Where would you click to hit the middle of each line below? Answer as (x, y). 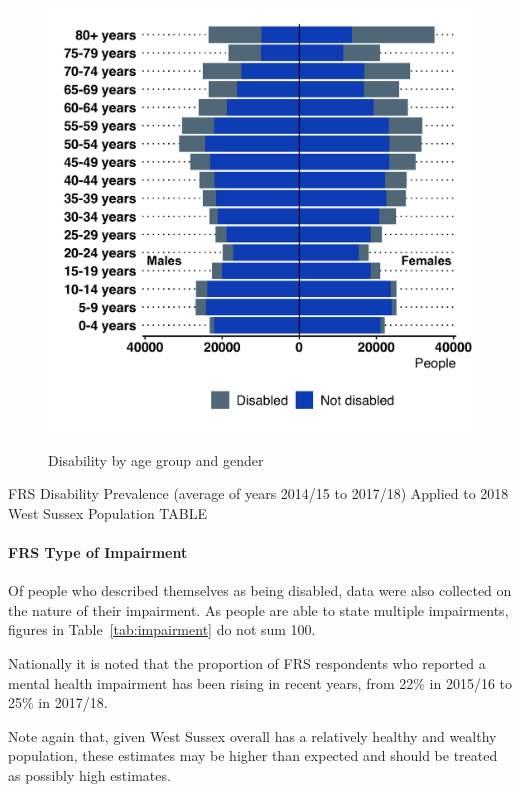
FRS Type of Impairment (98, 551)
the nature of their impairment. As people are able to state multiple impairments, (258, 609)
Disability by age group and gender (156, 459)
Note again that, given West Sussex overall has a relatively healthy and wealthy (252, 735)
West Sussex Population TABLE (107, 512)
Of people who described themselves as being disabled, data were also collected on (260, 590)
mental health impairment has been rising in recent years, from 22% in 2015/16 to (260, 682)
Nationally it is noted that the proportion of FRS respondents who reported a (247, 662)
